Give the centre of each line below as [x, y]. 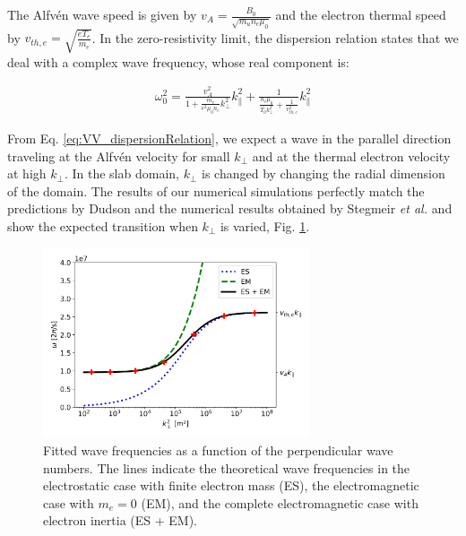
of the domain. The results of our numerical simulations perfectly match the [216, 190]
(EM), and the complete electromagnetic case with [280, 502]
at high [27, 173]
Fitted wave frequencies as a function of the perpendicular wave [218, 450]
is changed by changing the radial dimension [324, 173]
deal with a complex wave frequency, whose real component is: [178, 61]
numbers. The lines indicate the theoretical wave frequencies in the [227, 467]
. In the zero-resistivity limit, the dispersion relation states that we [275, 37]
